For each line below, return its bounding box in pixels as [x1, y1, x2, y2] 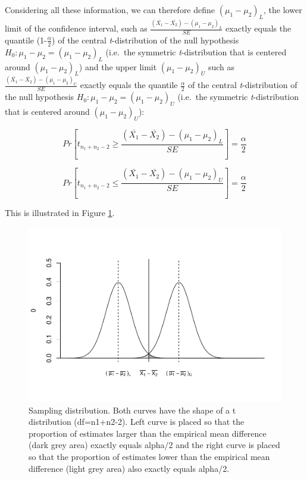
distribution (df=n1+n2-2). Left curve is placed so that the [29, 415, 245, 428]
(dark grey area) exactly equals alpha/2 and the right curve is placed [29, 439, 280, 451]
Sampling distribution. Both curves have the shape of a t [29, 403, 236, 416]
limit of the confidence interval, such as [5, 22, 148, 35]
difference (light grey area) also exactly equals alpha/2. [29, 462, 230, 474]
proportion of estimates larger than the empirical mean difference [29, 427, 267, 439]
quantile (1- [5, 33, 47, 46]
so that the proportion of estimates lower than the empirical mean [29, 450, 270, 463]
